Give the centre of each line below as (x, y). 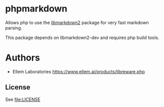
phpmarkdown (36, 9)
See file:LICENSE (23, 99)
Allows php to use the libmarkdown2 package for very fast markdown (77, 22)
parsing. (14, 27)
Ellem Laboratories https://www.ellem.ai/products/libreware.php (78, 71)
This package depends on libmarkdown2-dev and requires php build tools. (82, 37)
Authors (23, 58)
